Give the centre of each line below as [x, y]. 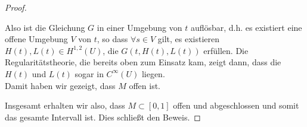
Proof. [16, 7]
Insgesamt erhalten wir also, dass [65, 105]
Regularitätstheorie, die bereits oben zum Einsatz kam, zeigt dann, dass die [143, 62]
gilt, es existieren [189, 39]
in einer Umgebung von [139, 27]
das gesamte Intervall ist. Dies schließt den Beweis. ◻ [103, 117]
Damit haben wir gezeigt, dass [60, 85]
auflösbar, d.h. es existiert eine [246, 27]
